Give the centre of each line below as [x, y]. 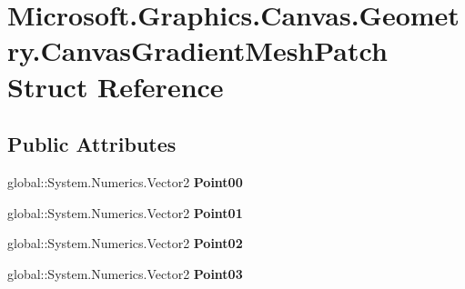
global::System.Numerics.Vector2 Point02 [125, 243]
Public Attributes [92, 144]
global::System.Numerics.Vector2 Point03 [125, 273]
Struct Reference [116, 86]
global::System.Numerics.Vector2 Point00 [125, 181]
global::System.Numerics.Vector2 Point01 [125, 212]
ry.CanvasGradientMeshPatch [197, 50]
